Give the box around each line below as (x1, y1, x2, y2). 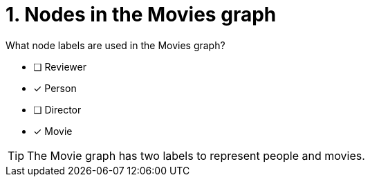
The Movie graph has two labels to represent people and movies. (27, 148, 365, 163)
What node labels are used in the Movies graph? (6, 39, 225, 51)
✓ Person (33, 82, 77, 94)
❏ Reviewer (33, 60, 86, 73)
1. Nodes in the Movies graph (6, 3, 277, 26)
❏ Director (33, 103, 82, 116)
